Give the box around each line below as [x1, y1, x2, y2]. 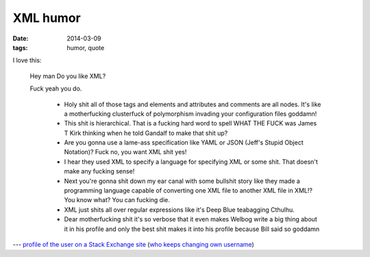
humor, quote [66, 43, 105, 51]
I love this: [12, 56, 42, 64]
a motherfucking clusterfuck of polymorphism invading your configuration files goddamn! [64, 110, 317, 118]
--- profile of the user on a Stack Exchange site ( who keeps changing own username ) [12, 240, 255, 248]
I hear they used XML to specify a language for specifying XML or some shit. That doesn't [64, 158, 319, 166]
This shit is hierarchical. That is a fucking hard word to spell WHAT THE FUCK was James [64, 119, 317, 127]
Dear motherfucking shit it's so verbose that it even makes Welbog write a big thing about [64, 215, 318, 223]
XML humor [12, 10, 82, 25]
